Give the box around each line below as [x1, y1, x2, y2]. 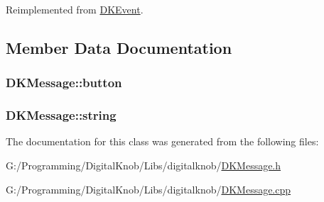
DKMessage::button [6, 74, 122, 91]
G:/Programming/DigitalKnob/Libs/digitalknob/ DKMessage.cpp [6, 181, 291, 196]
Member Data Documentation [6, 36, 232, 58]
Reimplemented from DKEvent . [6, 2, 144, 16]
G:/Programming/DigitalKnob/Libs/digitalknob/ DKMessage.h [6, 158, 281, 173]
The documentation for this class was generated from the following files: [6, 134, 319, 149]
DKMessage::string [6, 106, 117, 124]
